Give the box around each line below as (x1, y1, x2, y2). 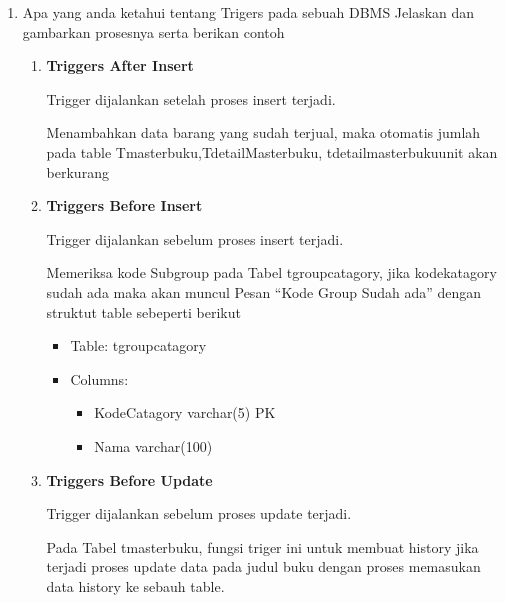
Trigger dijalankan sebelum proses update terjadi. (46, 503, 352, 524)
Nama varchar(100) (94, 435, 213, 456)
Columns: (70, 368, 129, 389)
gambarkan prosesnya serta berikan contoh (22, 21, 285, 42)
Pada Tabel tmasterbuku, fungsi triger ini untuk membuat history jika (46, 536, 479, 557)
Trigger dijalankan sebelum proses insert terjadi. (46, 228, 344, 249)
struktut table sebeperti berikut (46, 301, 241, 322)
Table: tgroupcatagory (70, 335, 207, 356)
